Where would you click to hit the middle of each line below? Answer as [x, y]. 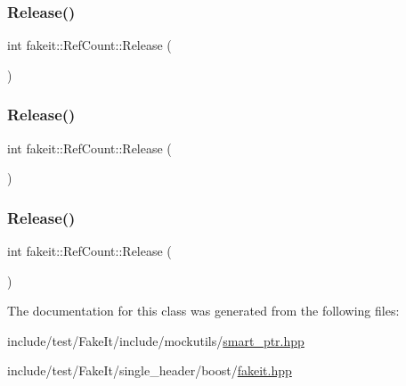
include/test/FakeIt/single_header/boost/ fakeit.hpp [150, 370]
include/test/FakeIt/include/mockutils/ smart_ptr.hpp [156, 340]
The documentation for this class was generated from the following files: [203, 311]
